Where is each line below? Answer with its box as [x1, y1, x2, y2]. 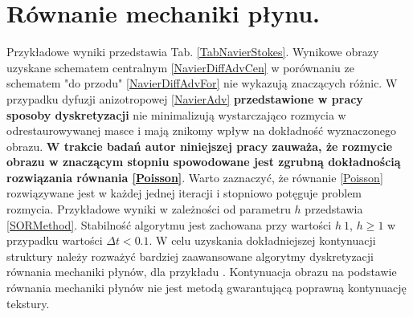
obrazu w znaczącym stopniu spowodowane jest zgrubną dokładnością [6, 153, 401, 170]
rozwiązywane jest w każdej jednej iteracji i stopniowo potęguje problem [6, 185, 362, 201]
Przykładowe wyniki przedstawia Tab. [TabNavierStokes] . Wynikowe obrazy [6, 43, 379, 60]
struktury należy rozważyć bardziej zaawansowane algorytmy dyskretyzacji [6, 247, 374, 264]
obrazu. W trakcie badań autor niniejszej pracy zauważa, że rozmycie [6, 137, 393, 154]
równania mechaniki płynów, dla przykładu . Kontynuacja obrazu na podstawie [6, 263, 397, 280]
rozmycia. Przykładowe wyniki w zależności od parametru [6, 201, 291, 217]
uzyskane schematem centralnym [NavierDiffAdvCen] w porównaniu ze [6, 59, 354, 75]
